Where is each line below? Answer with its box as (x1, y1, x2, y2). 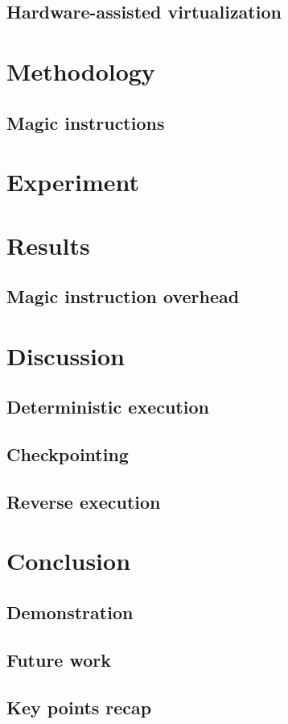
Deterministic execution (6, 394, 209, 419)
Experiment (6, 165, 140, 198)
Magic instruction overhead (6, 284, 240, 309)
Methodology (6, 54, 155, 87)
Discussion (6, 339, 125, 372)
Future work (6, 647, 112, 672)
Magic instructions (6, 110, 165, 135)
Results (6, 228, 90, 261)
